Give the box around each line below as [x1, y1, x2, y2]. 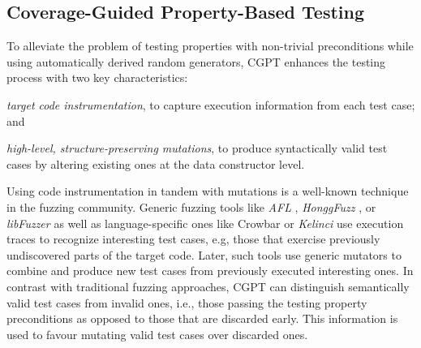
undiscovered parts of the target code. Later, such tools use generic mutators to [6, 246, 402, 263]
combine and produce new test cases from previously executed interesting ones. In [6, 262, 414, 279]
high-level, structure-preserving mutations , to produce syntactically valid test [6, 140, 388, 157]
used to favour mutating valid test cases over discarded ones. [6, 325, 308, 342]
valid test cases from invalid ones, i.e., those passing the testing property [6, 294, 367, 311]
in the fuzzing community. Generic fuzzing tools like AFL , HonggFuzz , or [6, 198, 376, 215]
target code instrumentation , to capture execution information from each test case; [6, 96, 415, 113]
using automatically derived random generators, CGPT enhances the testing [6, 53, 386, 70]
